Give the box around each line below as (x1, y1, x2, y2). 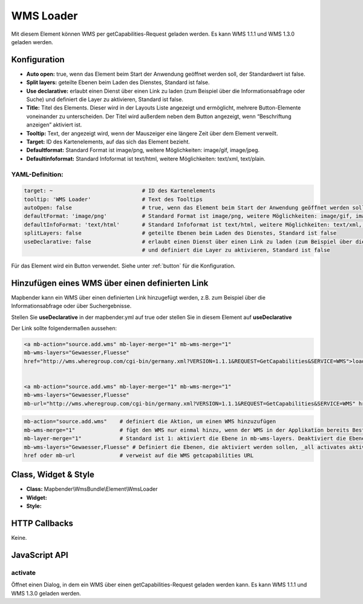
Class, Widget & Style (11, 470, 95, 480)
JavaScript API (11, 550, 69, 560)
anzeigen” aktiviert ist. (26, 121, 82, 128)
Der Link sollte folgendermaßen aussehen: (11, 324, 117, 332)
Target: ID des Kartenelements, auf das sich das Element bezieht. (26, 138, 191, 145)
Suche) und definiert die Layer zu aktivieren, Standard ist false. (26, 96, 184, 103)
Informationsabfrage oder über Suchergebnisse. (11, 303, 132, 310)
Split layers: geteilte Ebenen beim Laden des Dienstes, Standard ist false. (26, 79, 210, 86)
